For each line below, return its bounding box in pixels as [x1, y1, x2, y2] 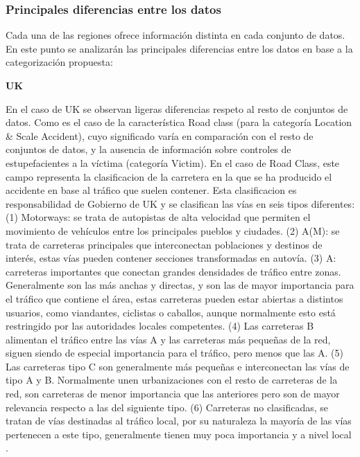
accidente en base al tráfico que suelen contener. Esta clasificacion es [6, 183, 297, 197]
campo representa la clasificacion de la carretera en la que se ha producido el [6, 169, 332, 183]
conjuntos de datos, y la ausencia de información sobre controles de [6, 142, 291, 156]
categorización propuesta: [6, 55, 113, 69]
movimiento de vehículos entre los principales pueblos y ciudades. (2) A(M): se [6, 223, 340, 238]
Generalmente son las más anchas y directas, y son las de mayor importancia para [6, 278, 354, 292]
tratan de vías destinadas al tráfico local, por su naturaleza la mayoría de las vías [6, 413, 352, 428]
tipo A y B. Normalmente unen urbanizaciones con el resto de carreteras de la [6, 373, 338, 387]
